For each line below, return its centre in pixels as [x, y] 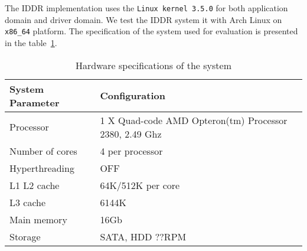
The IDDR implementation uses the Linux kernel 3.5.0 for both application [146, 8]
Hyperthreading [42, 168]
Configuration [133, 95]
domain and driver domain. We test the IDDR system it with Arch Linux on [143, 19]
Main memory [38, 219]
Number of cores [43, 151]
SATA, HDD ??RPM [143, 236]
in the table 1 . [31, 42]
